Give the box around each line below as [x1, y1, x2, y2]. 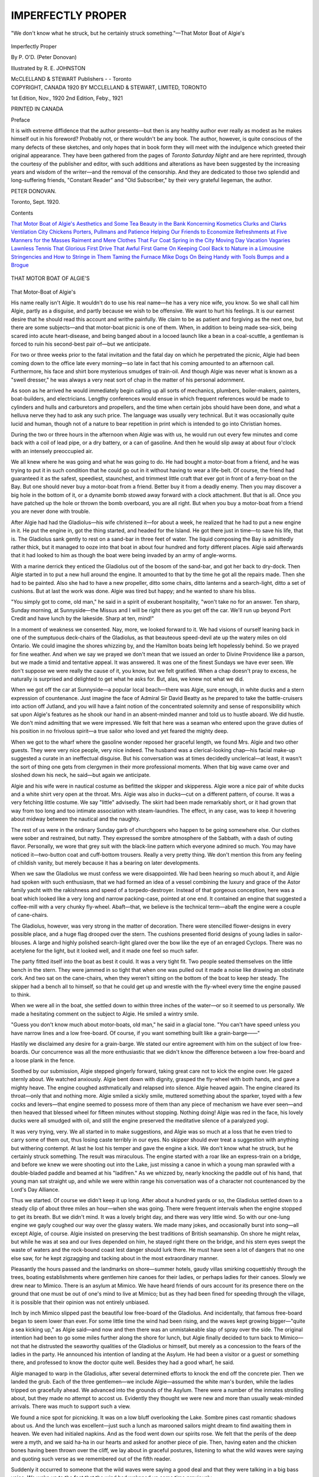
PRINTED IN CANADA [11, 105, 64, 112]
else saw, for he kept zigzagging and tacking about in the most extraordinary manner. [11, 1254, 219, 1261]
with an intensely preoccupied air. [11, 447, 93, 454]
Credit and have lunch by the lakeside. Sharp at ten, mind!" [11, 615, 155, 622]
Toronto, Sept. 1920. [11, 199, 60, 206]
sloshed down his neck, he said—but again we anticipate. [11, 772, 151, 779]
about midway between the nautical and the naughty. [11, 815, 141, 822]
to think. [11, 991, 31, 998]
